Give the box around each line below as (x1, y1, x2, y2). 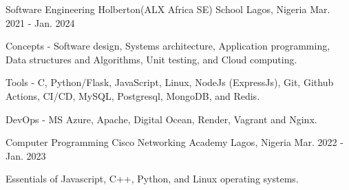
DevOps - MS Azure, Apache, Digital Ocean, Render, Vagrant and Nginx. (6, 112, 317, 126)
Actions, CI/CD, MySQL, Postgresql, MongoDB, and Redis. (6, 88, 260, 103)
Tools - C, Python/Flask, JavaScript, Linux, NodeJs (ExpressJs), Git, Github (6, 75, 334, 89)
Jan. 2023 (6, 148, 46, 162)
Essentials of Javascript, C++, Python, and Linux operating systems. (6, 171, 299, 186)
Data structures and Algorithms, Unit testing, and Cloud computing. (6, 52, 297, 66)
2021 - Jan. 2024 (6, 15, 75, 30)
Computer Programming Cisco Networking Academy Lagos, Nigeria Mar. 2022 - (6, 135, 343, 149)
